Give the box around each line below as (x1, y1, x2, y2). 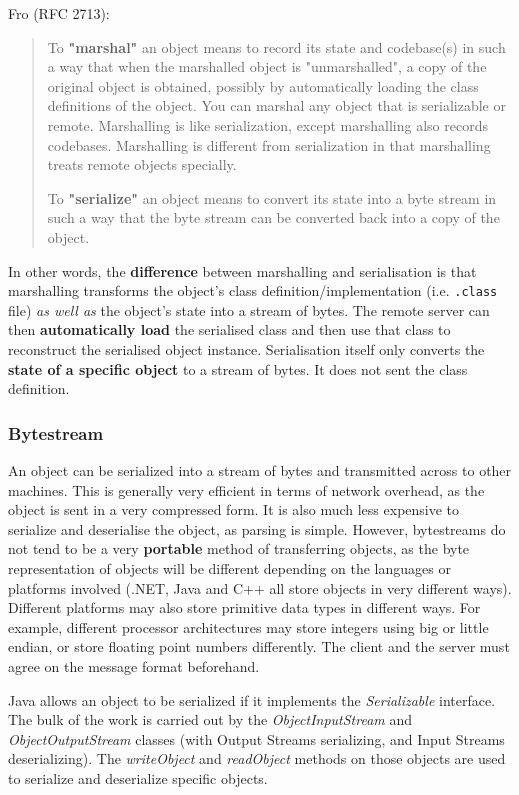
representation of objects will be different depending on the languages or (8, 557, 451, 578)
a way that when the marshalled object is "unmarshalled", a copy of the (47, 56, 487, 77)
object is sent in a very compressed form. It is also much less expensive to (8, 499, 460, 520)
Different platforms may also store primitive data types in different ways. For (8, 597, 481, 618)
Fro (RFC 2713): (8, 3, 110, 23)
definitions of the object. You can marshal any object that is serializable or (47, 95, 506, 116)
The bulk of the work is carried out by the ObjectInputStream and (8, 709, 413, 730)
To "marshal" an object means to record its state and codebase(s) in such (47, 36, 506, 57)
